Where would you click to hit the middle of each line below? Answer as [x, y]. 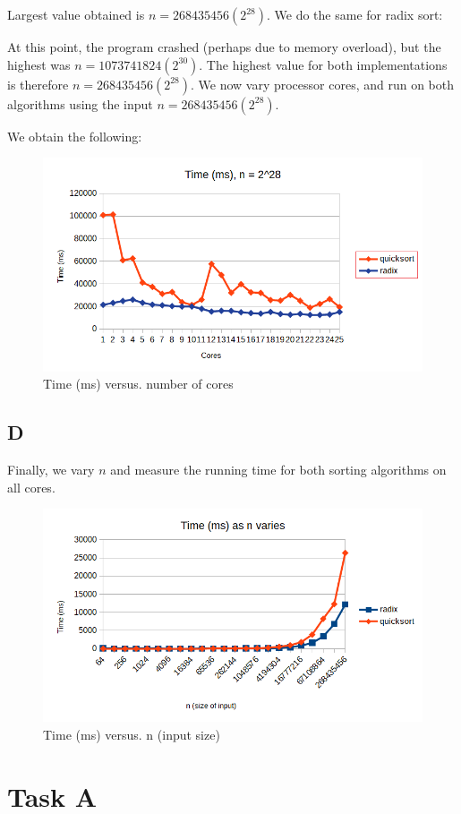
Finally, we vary [51, 469]
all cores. [31, 487]
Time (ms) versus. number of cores [138, 384]
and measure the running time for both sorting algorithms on [278, 469]
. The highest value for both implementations [323, 64]
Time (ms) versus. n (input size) [132, 735]
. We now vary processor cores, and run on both [322, 84]
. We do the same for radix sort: [355, 14]
